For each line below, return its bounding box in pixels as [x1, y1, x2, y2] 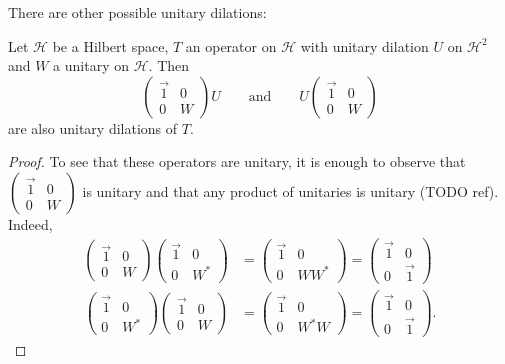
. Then [148, 55, 190, 76]
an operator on [185, 35, 277, 56]
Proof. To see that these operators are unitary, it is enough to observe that [8, 151, 466, 172]
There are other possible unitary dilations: [8, 2, 267, 22]
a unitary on [53, 55, 130, 76]
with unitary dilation [300, 35, 429, 56]
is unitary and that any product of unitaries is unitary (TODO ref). [82, 180, 499, 201]
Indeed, [8, 213, 53, 234]
